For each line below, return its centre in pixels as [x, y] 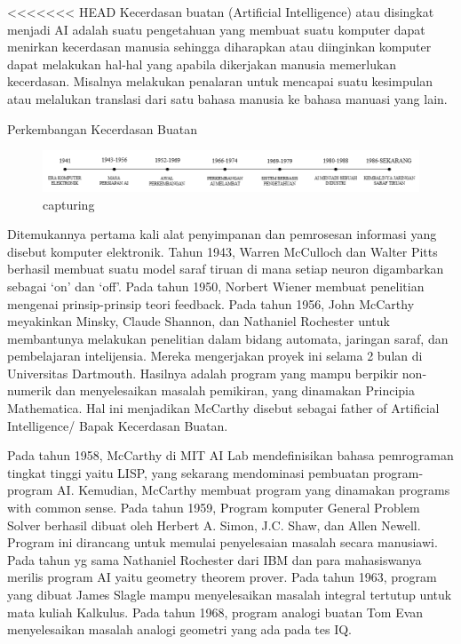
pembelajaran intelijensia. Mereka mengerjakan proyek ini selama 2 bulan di [215, 356]
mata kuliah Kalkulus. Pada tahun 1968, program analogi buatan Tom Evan [215, 612]
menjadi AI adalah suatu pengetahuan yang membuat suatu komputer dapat [216, 29]
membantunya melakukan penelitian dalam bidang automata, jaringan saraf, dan [228, 338]
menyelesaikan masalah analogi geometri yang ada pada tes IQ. [179, 629]
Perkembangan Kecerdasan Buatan [103, 128]
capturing [69, 204]
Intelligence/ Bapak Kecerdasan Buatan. [118, 425]
